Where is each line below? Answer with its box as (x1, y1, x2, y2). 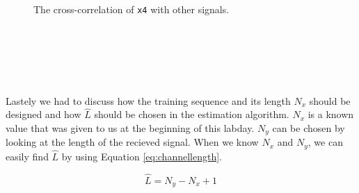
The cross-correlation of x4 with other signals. (33, 2, 230, 16)
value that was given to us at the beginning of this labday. (6, 121, 255, 135)
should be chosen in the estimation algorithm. (94, 107, 289, 121)
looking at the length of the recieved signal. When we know (6, 135, 259, 149)
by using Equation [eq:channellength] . (61, 149, 222, 164)
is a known (308, 107, 354, 121)
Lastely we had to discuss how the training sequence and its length (6, 93, 291, 108)
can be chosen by (272, 121, 345, 135)
